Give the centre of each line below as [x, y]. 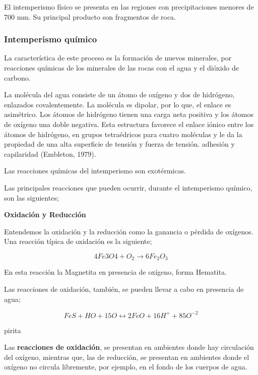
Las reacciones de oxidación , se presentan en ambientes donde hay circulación [129, 347]
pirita [13, 330]
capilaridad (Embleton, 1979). [50, 153]
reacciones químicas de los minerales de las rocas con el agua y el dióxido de [122, 68]
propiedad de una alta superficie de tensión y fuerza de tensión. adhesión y [119, 144]
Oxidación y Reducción [45, 214]
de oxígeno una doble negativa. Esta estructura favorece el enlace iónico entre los [129, 124]
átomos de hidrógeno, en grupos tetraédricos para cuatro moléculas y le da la [123, 134]
